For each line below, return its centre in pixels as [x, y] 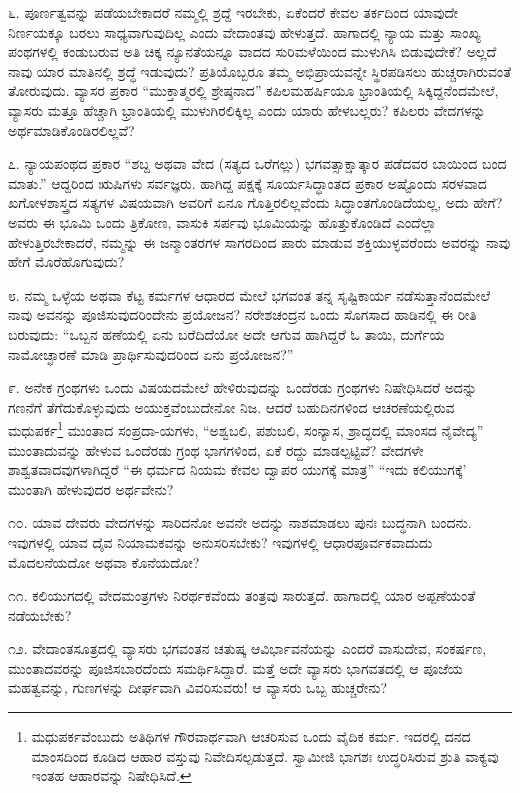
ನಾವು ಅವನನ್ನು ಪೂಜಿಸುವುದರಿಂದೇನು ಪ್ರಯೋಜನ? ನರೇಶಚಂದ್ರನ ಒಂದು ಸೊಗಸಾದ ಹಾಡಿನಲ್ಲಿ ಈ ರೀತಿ [242, 314]
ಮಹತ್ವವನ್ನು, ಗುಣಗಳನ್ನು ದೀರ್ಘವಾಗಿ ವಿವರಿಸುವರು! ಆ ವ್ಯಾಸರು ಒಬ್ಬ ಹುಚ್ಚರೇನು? [198, 687]
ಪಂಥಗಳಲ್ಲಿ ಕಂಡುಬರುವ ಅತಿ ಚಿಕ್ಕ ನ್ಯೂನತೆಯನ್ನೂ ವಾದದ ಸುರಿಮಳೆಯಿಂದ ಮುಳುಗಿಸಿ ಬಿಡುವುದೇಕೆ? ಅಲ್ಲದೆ [252, 51]
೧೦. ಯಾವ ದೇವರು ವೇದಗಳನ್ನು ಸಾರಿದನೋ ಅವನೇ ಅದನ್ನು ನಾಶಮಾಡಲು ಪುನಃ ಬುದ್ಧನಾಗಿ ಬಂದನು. [240, 522]
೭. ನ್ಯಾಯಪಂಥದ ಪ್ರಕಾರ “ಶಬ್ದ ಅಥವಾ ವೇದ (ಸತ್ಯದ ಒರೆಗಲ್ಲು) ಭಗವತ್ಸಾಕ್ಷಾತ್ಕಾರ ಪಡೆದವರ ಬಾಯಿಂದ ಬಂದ [257, 163]
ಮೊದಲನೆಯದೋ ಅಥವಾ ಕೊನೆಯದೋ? [104, 561]
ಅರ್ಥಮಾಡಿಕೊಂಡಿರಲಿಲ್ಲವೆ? [71, 129]
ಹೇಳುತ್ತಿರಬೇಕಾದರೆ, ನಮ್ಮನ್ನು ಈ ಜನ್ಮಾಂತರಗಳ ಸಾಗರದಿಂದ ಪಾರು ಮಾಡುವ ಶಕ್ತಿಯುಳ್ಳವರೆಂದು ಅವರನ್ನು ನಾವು [259, 241]
